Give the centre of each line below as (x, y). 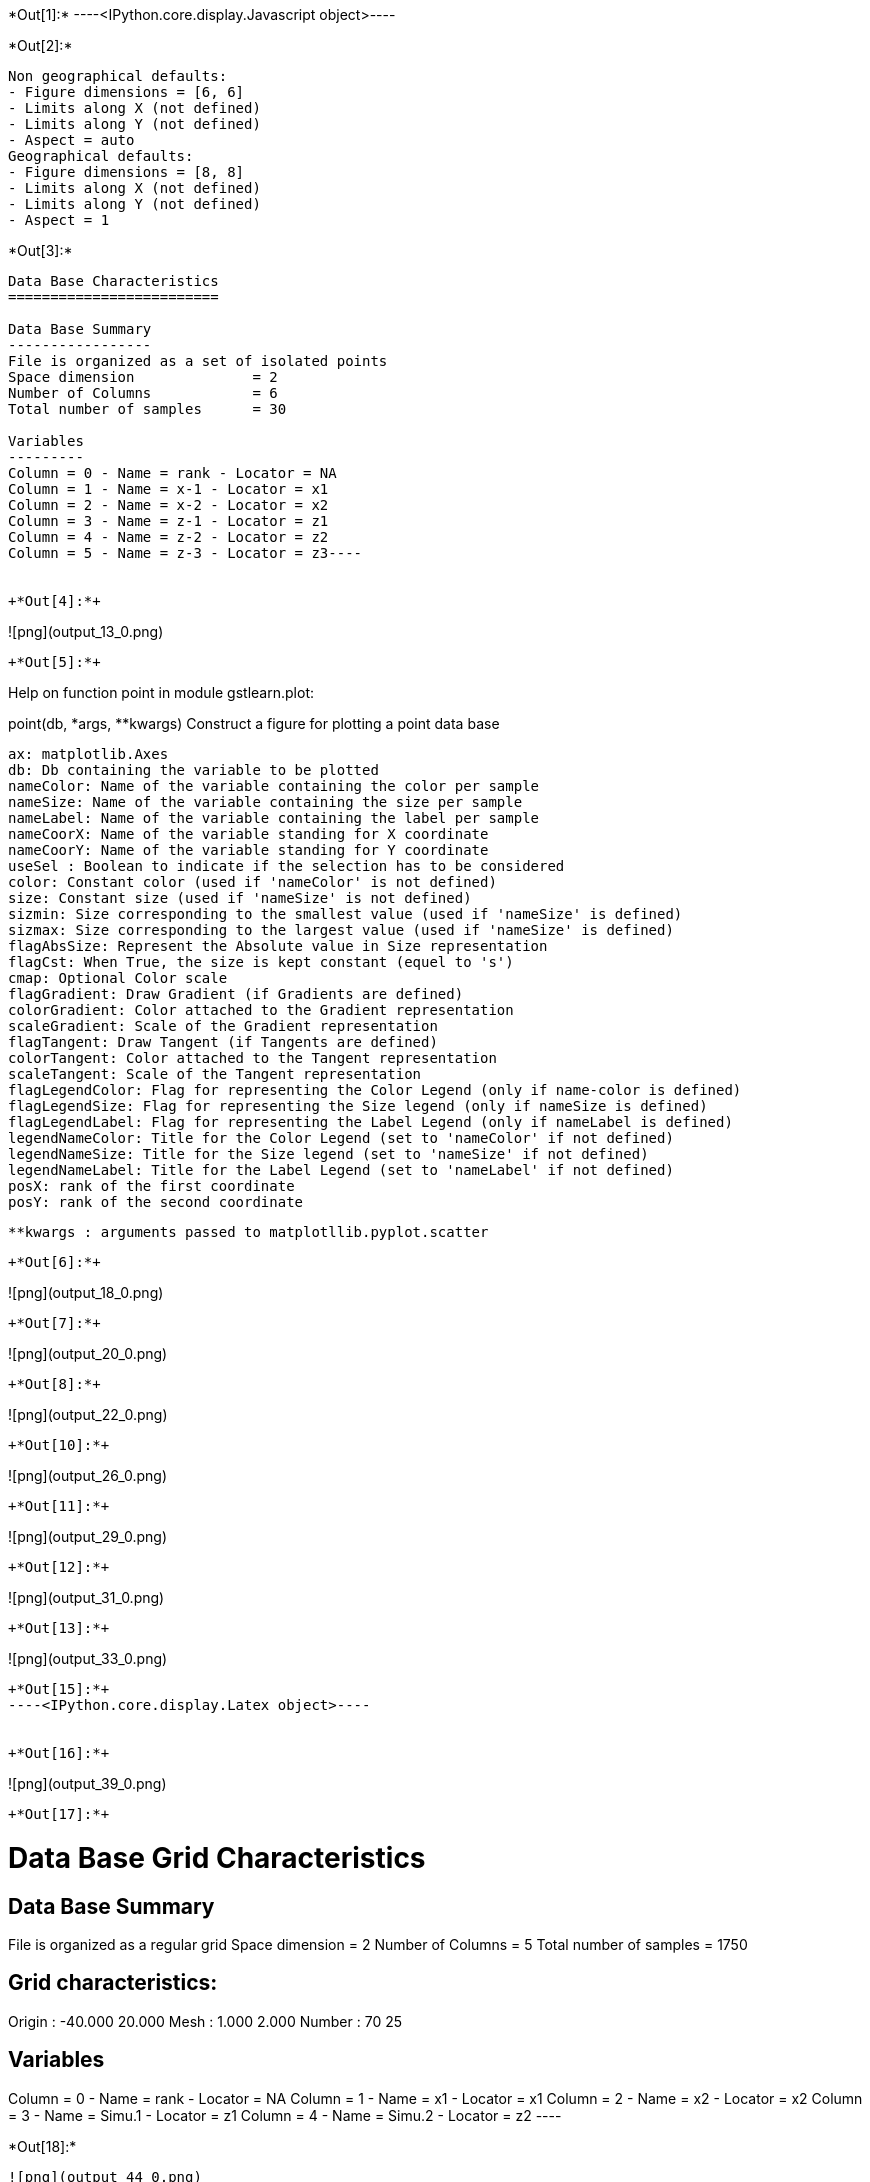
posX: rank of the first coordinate (151, 1186)
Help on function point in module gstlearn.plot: (161, 692)
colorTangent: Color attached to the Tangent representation (252, 1058)
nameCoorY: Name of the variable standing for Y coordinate (248, 850)
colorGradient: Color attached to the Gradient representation (261, 1010)
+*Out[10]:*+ (59, 1445)
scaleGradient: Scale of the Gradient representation (223, 1026)
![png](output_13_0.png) (86, 631)
